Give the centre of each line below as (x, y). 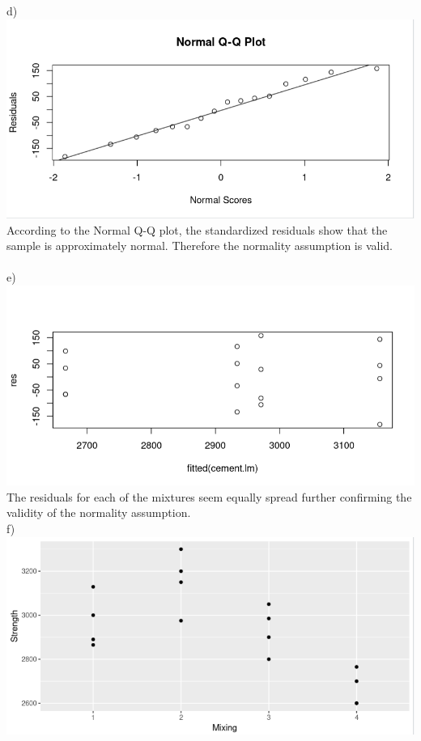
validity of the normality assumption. (99, 512)
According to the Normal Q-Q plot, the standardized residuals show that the (197, 229)
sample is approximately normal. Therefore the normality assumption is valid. (200, 246)
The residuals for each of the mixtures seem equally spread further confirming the (209, 496)
